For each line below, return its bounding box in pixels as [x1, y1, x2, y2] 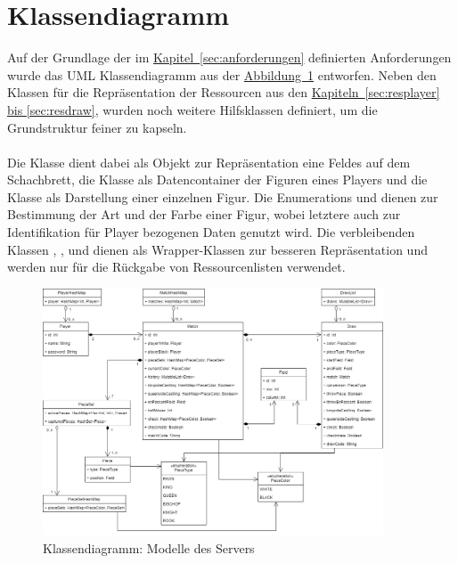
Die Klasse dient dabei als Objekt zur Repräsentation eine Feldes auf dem [7, 152, 411, 171]
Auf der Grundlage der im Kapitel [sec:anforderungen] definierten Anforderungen [7, 48, 452, 67]
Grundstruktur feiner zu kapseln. [7, 118, 187, 136]
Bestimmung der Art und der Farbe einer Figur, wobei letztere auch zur [7, 205, 401, 224]
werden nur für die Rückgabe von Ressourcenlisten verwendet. [7, 257, 346, 276]
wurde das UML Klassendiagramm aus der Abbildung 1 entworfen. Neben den [7, 65, 437, 84]
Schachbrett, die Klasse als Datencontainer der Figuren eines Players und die [7, 170, 428, 189]
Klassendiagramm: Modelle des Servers [43, 539, 255, 558]
